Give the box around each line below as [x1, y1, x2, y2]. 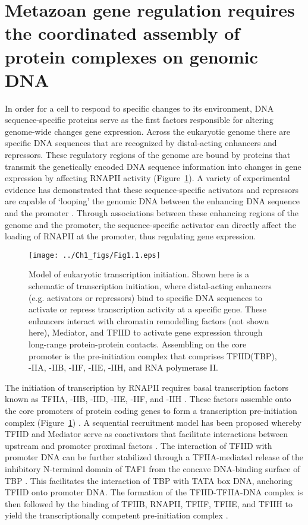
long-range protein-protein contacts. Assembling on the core [29, 338, 247, 350]
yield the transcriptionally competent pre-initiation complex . [5, 509, 228, 521]
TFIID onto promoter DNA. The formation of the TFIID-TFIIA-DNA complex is [5, 486, 303, 498]
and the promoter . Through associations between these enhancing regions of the [5, 207, 299, 219]
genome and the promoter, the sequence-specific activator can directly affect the [5, 218, 296, 230]
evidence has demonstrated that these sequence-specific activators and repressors [5, 183, 298, 195]
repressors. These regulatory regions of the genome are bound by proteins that [5, 148, 291, 161]
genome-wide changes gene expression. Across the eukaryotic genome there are [5, 125, 290, 137]
